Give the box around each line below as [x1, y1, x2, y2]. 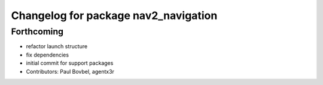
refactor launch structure [26, 43, 88, 50]
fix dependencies [26, 51, 69, 58]
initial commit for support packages [26, 59, 114, 67]
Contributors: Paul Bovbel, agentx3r [26, 68, 115, 75]
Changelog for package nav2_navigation [11, 9, 218, 22]
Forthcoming [11, 26, 64, 37]
